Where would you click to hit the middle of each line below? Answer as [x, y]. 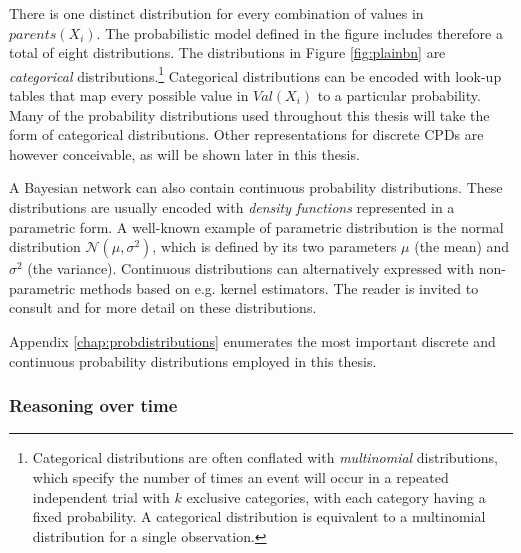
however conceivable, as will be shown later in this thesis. [184, 153]
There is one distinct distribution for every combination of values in [216, 13]
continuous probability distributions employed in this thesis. [193, 360]
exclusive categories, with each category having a [336, 496]
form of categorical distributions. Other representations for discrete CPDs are [246, 134]
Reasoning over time [93, 405]
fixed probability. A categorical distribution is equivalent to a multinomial [259, 516]
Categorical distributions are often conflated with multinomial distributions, [265, 457]
